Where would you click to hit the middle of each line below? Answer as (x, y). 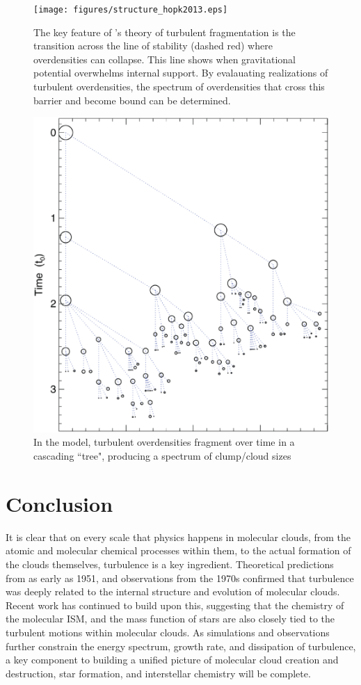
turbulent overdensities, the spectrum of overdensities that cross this (179, 87)
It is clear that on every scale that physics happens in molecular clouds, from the (178, 537)
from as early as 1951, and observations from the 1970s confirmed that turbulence (180, 578)
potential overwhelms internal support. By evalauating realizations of (181, 73)
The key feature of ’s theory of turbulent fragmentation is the (165, 32)
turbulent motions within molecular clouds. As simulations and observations (168, 632)
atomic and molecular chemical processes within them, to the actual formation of (178, 550)
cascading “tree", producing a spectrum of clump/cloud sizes (162, 456)
